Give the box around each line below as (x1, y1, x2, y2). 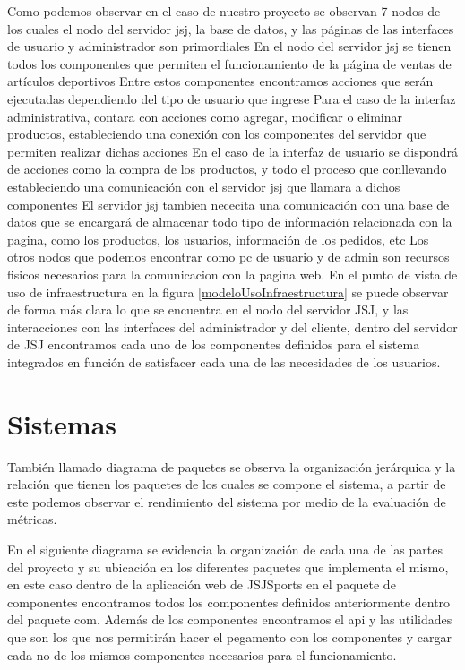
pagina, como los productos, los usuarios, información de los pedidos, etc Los (7, 229, 429, 248)
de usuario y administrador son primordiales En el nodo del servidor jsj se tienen (7, 37, 452, 56)
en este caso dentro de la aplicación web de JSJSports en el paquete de (7, 575, 396, 594)
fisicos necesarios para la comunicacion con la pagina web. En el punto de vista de (7, 264, 458, 283)
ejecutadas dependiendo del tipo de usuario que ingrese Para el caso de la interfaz (7, 89, 456, 107)
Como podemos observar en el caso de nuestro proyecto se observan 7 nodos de (7, 2, 441, 20)
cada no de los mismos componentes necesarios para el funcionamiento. (7, 645, 397, 664)
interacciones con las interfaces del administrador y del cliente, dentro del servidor (7, 317, 458, 336)
